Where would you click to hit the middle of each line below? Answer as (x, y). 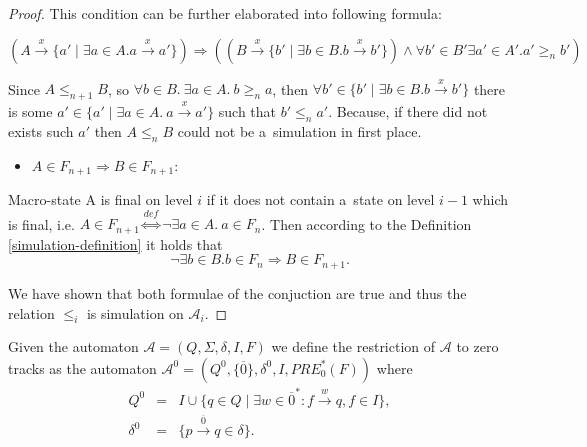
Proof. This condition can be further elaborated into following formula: (225, 13)
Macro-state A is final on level (100, 199)
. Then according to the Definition (366, 223)
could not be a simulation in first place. (299, 130)
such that (247, 110)
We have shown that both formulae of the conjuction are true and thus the (237, 292)
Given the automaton (73, 346)
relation (31, 312)
